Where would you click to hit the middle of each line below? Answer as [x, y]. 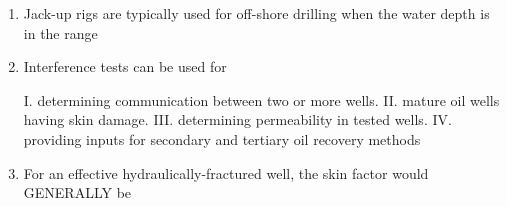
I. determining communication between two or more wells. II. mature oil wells [261, 99]
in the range [60, 32]
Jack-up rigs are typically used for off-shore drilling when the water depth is [256, 13]
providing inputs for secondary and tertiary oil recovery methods [222, 138]
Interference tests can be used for [125, 66]
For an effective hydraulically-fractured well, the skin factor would [226, 172]
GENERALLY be [77, 192]
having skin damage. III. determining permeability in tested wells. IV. [237, 119]
